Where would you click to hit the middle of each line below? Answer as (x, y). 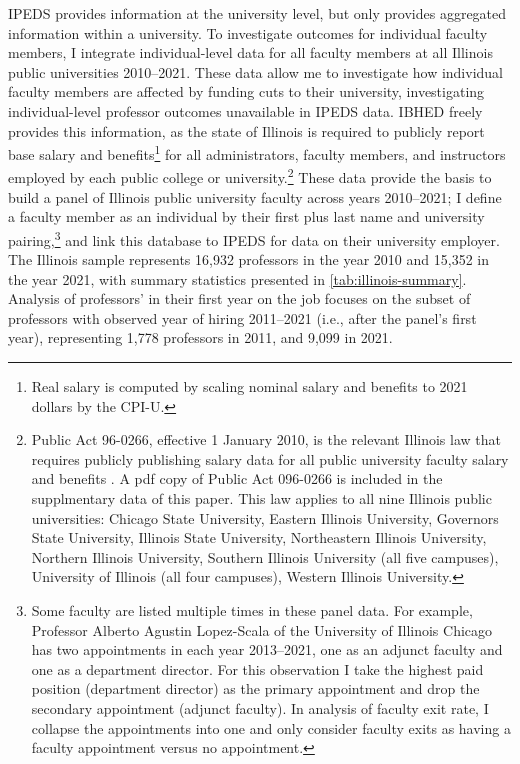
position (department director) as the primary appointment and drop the (255, 688)
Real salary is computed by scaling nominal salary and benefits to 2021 (249, 386)
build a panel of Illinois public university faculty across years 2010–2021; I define (255, 196)
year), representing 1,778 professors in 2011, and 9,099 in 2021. (200, 337)
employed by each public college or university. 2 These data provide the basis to (250, 176)
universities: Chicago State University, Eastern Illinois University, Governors (265, 517)
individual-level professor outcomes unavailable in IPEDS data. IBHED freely (245, 110)
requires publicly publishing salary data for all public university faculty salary (270, 458)
